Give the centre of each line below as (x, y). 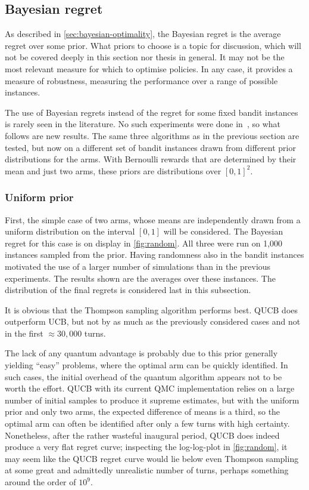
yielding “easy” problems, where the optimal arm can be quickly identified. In (146, 365)
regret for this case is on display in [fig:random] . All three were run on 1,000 (144, 243)
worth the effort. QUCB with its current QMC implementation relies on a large (150, 388)
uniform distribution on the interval (70, 231)
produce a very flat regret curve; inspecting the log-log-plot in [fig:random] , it (146, 447)
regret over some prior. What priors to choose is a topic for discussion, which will (153, 45)
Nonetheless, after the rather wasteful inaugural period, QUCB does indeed (142, 435)
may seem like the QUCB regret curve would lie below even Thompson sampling (152, 458)
